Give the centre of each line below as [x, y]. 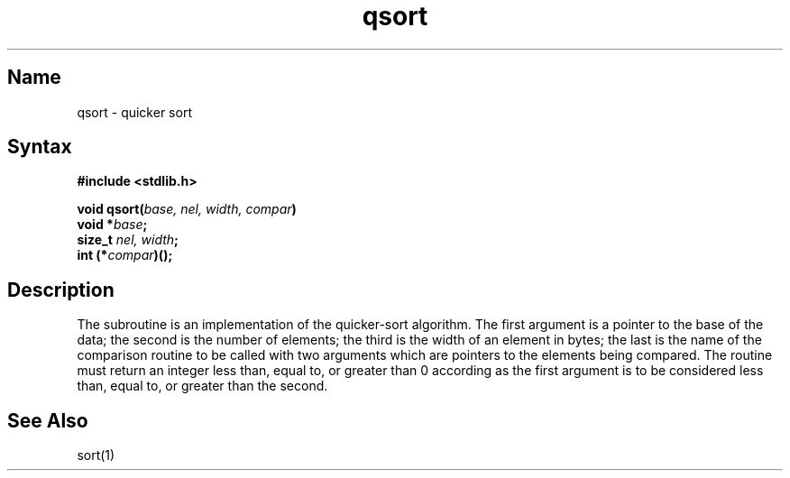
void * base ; [112, 225]
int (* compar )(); [125, 255]
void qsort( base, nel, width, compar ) [187, 209]
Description [61, 290]
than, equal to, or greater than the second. [202, 386]
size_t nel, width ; [128, 240]
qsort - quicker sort [134, 112]
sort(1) [96, 455]
